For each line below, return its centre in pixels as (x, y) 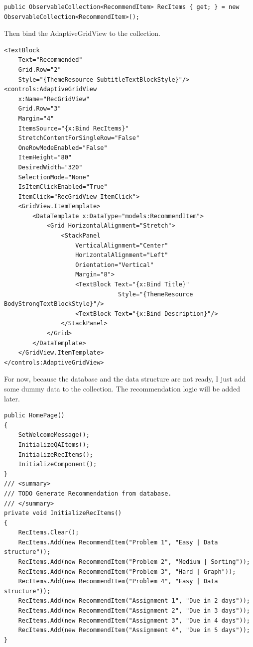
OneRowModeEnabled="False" (63, 148)
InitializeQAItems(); (54, 445)
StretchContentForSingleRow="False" (79, 138)
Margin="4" (36, 118)
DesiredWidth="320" (50, 167)
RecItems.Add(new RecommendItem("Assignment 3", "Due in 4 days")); (134, 620)
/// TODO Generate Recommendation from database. (88, 493)
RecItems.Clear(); (49, 533)
